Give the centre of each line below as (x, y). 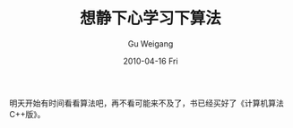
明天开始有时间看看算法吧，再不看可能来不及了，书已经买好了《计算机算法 (146, 103)
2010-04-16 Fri (151, 61)
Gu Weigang (151, 43)
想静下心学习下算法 (150, 18)
